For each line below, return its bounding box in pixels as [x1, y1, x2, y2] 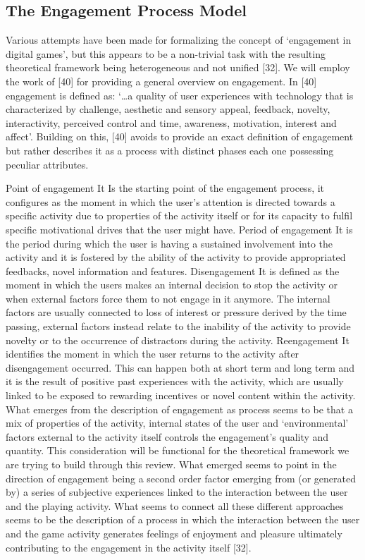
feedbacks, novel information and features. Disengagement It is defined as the [6, 263, 340, 278]
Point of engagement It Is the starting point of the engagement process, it [6, 181, 325, 195]
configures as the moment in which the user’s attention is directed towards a [6, 194, 335, 209]
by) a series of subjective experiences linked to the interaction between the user [6, 485, 348, 499]
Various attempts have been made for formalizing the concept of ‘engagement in [6, 32, 352, 47]
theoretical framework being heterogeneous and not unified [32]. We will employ [6, 60, 350, 75]
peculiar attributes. [6, 157, 89, 171]
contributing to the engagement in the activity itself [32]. [6, 540, 252, 554]
